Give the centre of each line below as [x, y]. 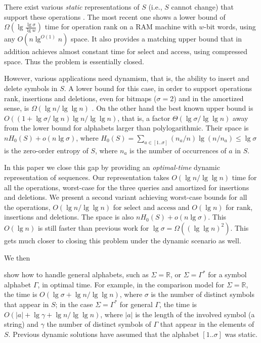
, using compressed [219, 51]
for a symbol [227, 274]
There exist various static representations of [72, 7]
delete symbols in [31, 88]
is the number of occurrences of [178, 150]
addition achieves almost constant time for [70, 51]
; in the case [74, 304]
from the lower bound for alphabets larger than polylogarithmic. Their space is [126, 128]
